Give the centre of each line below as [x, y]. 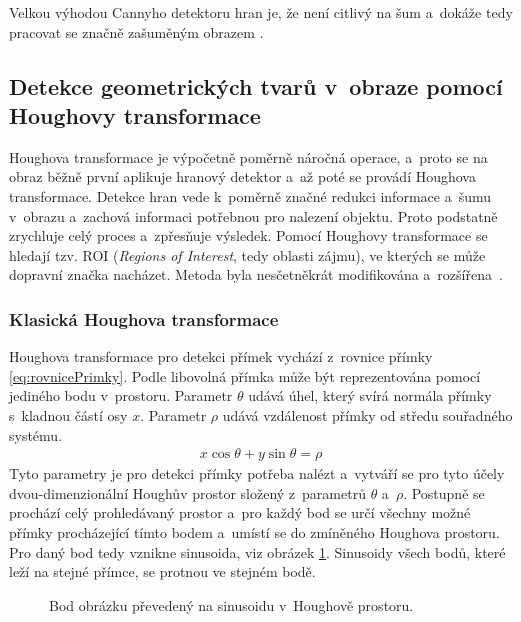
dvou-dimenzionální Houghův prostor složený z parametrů [187, 492]
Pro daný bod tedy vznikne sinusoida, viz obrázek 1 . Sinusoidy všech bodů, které [257, 551]
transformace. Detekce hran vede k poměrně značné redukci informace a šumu [250, 195]
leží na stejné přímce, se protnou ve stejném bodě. [162, 571]
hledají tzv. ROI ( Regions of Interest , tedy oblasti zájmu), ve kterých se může [247, 254]
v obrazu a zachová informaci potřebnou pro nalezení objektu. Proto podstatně [253, 215]
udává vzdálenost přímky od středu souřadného [367, 414]
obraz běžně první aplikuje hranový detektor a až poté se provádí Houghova [242, 176]
